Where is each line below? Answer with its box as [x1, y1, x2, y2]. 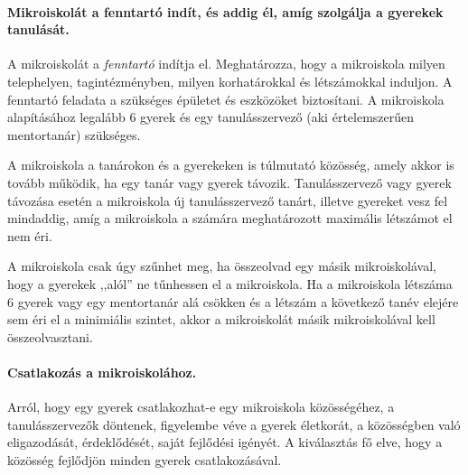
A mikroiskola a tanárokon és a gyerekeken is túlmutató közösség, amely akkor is [7, 155, 454, 174]
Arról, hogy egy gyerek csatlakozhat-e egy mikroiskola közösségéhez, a [7, 397, 395, 416]
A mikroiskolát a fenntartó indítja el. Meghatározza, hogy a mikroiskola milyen [7, 54, 445, 73]
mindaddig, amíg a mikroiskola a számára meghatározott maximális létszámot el [7, 209, 453, 228]
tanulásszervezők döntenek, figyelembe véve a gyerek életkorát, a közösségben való [7, 414, 461, 433]
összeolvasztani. [7, 327, 93, 346]
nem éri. [7, 226, 52, 245]
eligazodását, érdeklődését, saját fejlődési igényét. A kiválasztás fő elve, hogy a [7, 433, 443, 452]
